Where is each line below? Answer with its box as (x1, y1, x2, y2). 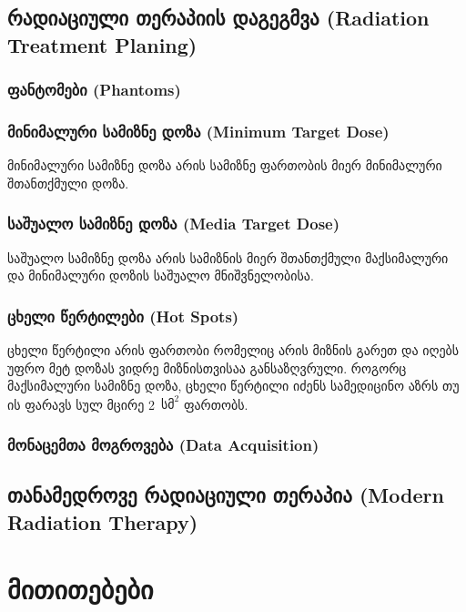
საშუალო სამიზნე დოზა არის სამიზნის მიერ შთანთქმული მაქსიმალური (7, 248, 449, 267)
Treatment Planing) (7, 30, 198, 58)
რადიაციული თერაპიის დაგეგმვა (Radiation (7, 4, 430, 32)
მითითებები (7, 570, 154, 607)
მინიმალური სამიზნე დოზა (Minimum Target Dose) (7, 119, 390, 142)
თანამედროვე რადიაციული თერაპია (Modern (7, 481, 444, 509)
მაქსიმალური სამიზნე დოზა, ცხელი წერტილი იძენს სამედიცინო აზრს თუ (7, 376, 460, 395)
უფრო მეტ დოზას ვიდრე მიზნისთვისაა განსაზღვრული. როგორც (7, 358, 407, 377)
